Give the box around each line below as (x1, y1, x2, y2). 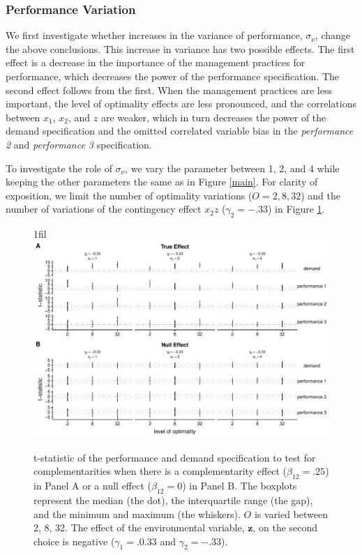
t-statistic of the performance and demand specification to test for (33, 450, 316, 464)
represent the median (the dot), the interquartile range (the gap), (33, 492, 313, 507)
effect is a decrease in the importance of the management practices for (6, 55, 306, 70)
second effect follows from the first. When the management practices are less (6, 82, 332, 97)
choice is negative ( (33, 533, 115, 548)
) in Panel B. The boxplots (182, 478, 297, 493)
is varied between (254, 506, 329, 521)
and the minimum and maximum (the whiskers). (33, 506, 241, 521)
